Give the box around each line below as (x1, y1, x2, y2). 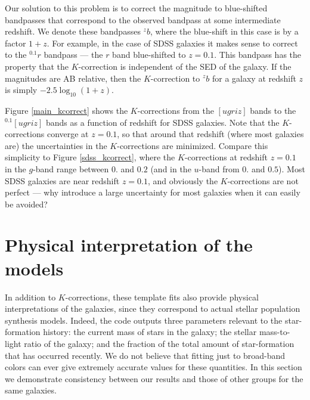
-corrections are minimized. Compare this (117, 139, 268, 151)
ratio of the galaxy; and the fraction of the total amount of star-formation (24, 337, 294, 349)
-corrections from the (137, 104, 214, 116)
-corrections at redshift (184, 151, 268, 163)
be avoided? (5, 197, 48, 210)
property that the (5, 60, 69, 72)
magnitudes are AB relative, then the (5, 72, 141, 84)
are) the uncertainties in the (5, 139, 107, 151)
